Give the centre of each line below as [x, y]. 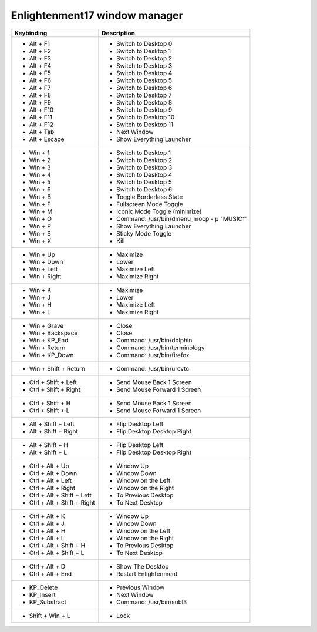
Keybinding [31, 33]
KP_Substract [48, 602]
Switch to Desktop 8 [144, 102]
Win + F [40, 204]
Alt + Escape [47, 139]
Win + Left [43, 269]
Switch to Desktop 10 [146, 117]
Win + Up [42, 254]
